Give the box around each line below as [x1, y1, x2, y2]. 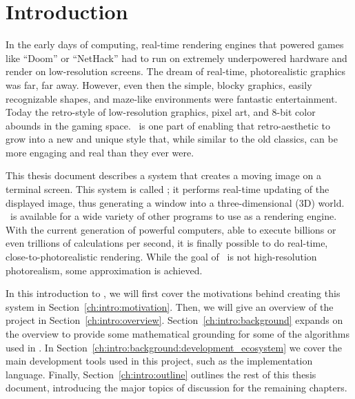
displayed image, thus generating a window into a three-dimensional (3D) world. [6, 195, 345, 209]
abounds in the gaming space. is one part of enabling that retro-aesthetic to [6, 118, 330, 132]
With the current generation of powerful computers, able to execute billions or [6, 222, 336, 236]
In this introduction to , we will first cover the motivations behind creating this [6, 286, 341, 300]
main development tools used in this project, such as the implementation [6, 354, 313, 368]
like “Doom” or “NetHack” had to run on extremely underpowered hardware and [6, 50, 347, 65]
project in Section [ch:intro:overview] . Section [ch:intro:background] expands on [6, 313, 343, 327]
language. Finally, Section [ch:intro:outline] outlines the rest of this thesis [6, 367, 316, 381]
